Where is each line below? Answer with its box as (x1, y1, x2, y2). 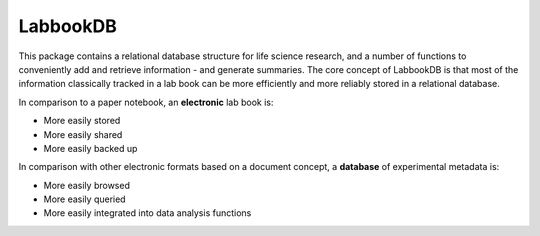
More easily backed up (43, 142, 138, 154)
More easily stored (43, 115, 121, 127)
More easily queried (43, 193, 126, 205)
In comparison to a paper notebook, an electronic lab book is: (18, 96, 274, 108)
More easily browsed (43, 179, 130, 191)
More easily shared (43, 128, 123, 140)
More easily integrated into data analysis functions (43, 207, 252, 219)
